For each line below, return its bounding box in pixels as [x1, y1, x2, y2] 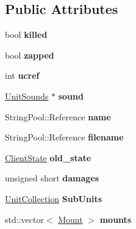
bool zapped [5, 48, 54, 61]
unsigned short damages [5, 172, 99, 184]
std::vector [5, 213, 44, 225]
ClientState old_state [5, 151, 91, 164]
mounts [99, 213, 132, 225]
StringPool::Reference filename [5, 131, 124, 144]
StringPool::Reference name [5, 110, 111, 123]
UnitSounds [5, 89, 49, 102]
